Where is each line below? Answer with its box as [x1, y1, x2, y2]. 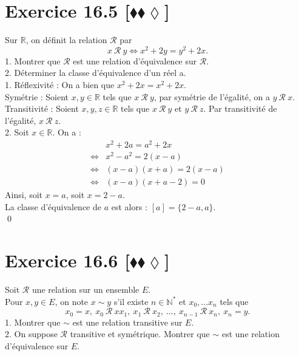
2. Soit [5, 126, 29, 139]
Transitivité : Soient [5, 102, 79, 115]
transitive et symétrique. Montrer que [70, 327, 210, 340]
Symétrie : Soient [5, 90, 69, 103]
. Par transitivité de [203, 102, 277, 115]
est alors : [111, 200, 148, 213]
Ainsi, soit [5, 188, 42, 201]
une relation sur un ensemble [32, 283, 139, 296]
